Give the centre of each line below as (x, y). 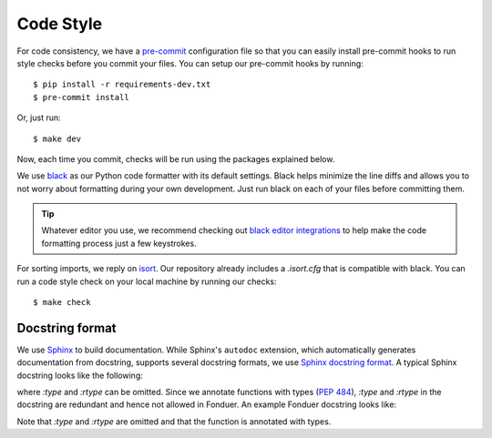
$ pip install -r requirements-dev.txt (122, 85)
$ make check (62, 302)
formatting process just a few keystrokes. (119, 243)
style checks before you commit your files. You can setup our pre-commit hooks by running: (190, 63)
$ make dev (57, 138)
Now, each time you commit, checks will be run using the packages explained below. (176, 158)
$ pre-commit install (81, 97)
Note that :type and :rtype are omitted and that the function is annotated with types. (174, 421)
